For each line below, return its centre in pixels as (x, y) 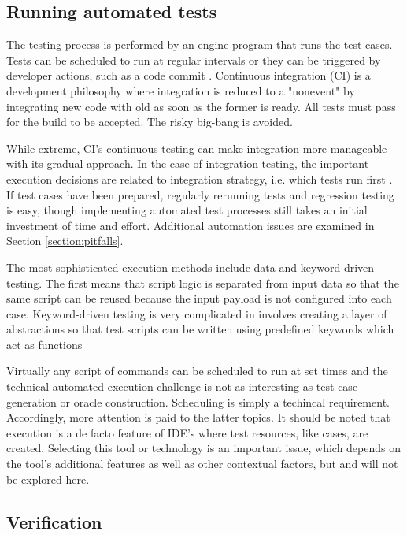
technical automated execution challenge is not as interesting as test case (182, 386)
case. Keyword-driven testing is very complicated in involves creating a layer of (197, 313)
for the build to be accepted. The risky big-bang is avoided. (150, 122)
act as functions (44, 344)
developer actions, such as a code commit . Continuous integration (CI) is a (189, 75)
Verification (54, 521)
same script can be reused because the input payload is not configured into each (199, 298)
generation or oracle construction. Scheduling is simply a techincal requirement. (198, 401)
